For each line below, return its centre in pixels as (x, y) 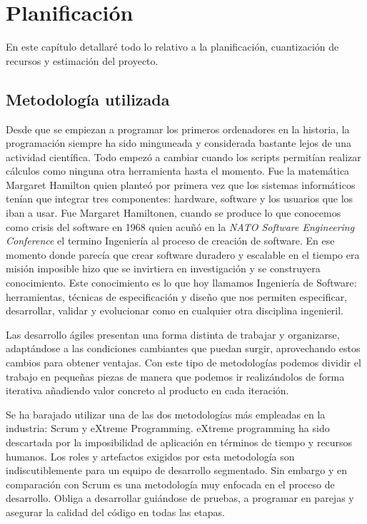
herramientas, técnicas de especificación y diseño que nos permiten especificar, (177, 296)
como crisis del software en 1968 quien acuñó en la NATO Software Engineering (180, 226)
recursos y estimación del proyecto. (82, 60)
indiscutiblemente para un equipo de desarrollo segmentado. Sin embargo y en (176, 470)
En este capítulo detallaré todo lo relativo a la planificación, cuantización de (172, 47)
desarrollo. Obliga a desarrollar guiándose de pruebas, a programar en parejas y (180, 498)
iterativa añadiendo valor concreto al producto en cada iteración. (147, 390)
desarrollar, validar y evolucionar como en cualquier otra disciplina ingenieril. (175, 310)
